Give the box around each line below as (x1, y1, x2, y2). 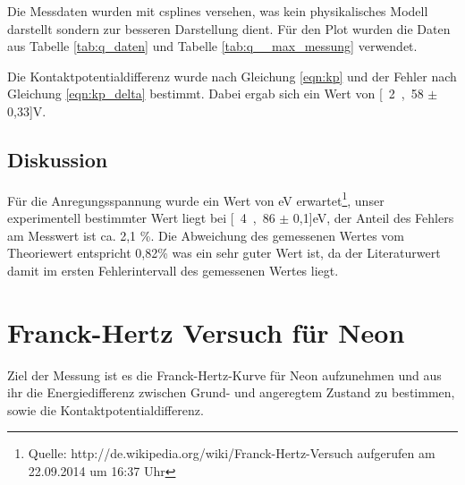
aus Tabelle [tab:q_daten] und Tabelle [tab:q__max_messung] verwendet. (7, 37, 418, 55)
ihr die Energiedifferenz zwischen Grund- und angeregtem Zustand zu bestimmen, (7, 383, 455, 402)
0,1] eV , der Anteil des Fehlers (292, 208, 454, 227)
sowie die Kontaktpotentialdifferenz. (7, 400, 204, 419)
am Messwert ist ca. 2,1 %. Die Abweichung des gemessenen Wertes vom (7, 225, 405, 244)
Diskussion (7, 145, 108, 173)
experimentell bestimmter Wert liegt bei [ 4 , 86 (7, 208, 275, 227)
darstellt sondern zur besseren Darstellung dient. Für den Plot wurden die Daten (7, 19, 451, 38)
